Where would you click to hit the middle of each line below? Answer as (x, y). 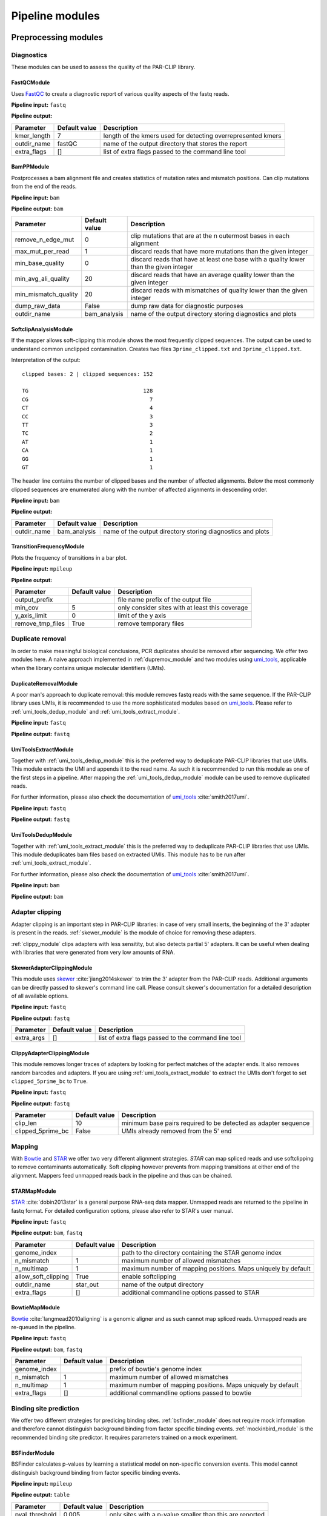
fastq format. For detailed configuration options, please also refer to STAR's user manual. (122, 1210)
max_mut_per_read (42, 252)
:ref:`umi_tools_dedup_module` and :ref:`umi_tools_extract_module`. (96, 711)
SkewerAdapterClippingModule (52, 968)
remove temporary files (151, 623)
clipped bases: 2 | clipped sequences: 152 (88, 374)
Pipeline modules (55, 16)
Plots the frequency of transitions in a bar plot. (69, 557)
